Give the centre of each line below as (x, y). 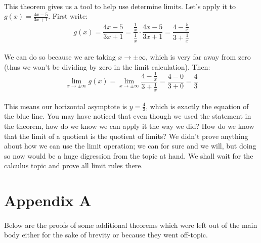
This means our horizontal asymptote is (66, 106)
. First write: (68, 16)
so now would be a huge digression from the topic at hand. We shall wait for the (129, 155)
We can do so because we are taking (60, 57)
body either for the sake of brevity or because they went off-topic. (106, 235)
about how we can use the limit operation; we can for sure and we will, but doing (130, 146)
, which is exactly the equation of (197, 106)
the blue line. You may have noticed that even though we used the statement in (128, 116)
